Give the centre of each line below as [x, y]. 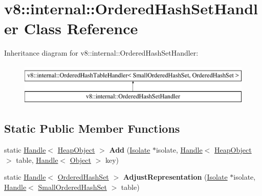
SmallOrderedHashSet [72, 187]
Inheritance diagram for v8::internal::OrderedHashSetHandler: [101, 53]
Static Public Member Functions [92, 128]
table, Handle [37, 160]
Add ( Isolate [130, 150]
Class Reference [81, 28]
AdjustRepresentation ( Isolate [175, 177]
